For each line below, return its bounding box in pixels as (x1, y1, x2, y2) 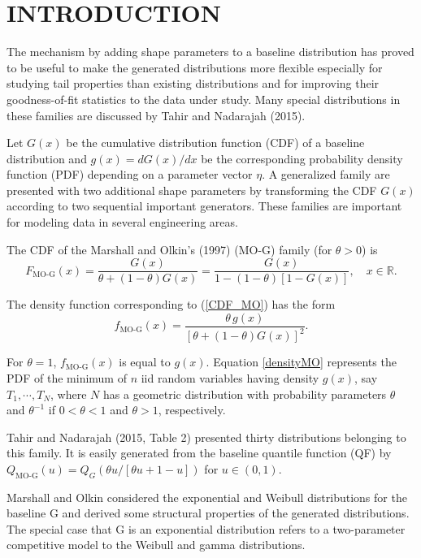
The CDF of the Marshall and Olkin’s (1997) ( (7, 240, 239, 257)
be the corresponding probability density (201, 149, 403, 167)
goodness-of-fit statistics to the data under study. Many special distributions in (7, 90, 401, 107)
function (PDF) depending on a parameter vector (7, 166, 253, 183)
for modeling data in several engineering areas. (7, 214, 238, 231)
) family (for (271, 240, 332, 257)
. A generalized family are (262, 166, 390, 183)
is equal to (119, 353, 171, 370)
